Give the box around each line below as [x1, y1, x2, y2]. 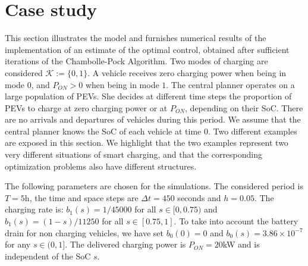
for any [5, 238, 31, 251]
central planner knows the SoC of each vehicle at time [5, 124, 202, 137]
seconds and [177, 191, 221, 204]
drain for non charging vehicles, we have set [5, 226, 164, 239]
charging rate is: [5, 203, 64, 215]
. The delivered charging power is [65, 238, 186, 251]
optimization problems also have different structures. [5, 159, 197, 172]
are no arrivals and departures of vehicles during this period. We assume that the [5, 113, 301, 126]
